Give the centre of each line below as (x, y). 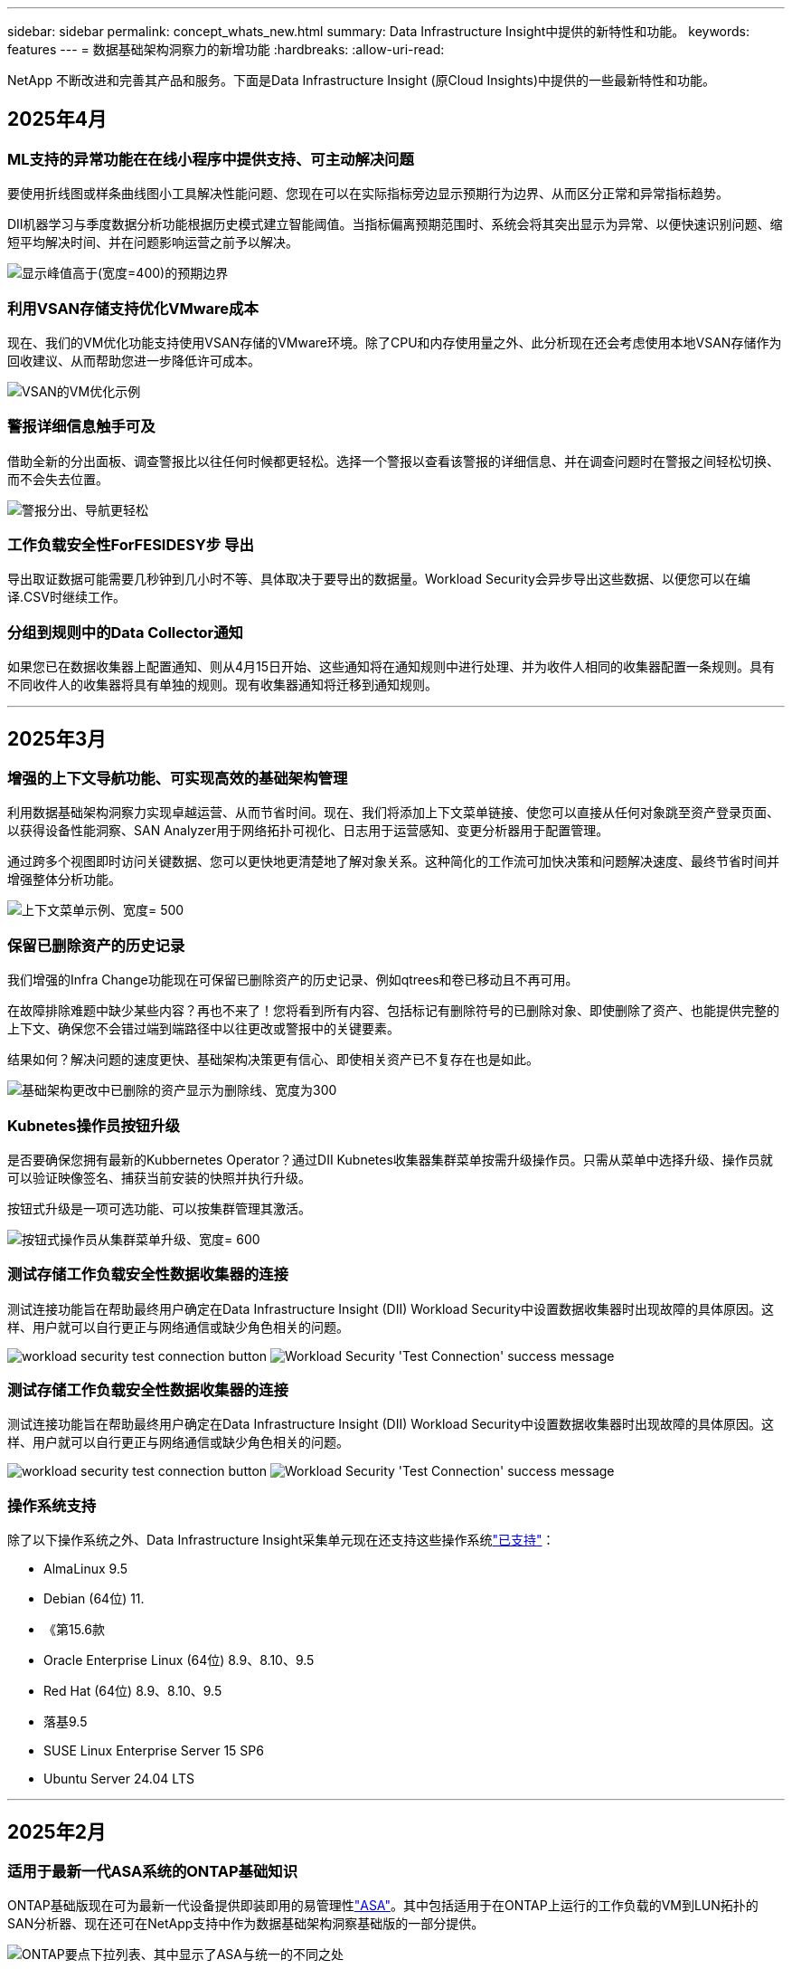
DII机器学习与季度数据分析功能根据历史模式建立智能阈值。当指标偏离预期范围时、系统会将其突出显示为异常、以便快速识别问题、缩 (395, 224)
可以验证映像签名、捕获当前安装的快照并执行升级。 (159, 1177)
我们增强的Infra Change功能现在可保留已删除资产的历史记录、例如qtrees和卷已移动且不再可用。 (293, 980)
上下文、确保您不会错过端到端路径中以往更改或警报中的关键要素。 (203, 1029)
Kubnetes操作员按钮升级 (94, 1125)
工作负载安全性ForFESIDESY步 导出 (131, 545)
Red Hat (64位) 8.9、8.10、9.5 (133, 1691)
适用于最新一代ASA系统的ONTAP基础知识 (153, 1872)
